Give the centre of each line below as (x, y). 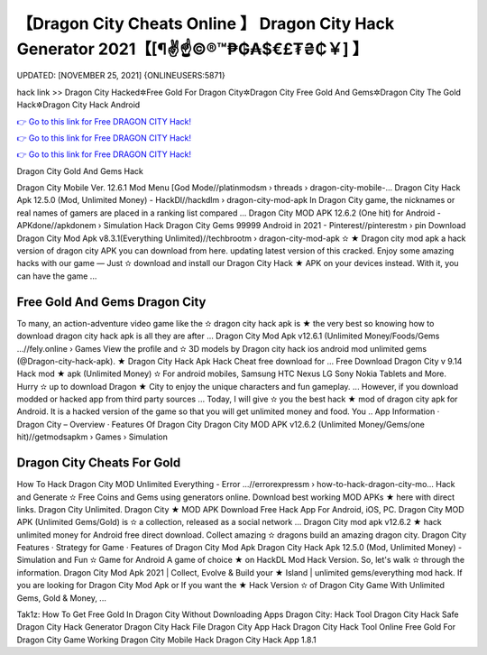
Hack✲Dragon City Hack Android (78, 105)
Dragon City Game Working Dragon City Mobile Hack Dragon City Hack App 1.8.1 (166, 640)
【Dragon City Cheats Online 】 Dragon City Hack (206, 23)
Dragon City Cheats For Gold (99, 463)
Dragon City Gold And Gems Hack (80, 171)
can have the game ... (57, 276)
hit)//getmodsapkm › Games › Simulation (92, 437)
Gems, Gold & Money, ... (62, 598)
